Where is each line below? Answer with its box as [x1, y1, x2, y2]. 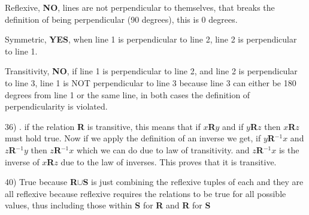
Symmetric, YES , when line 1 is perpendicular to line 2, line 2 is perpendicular [5, 33, 297, 46]
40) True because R [5, 175, 78, 188]
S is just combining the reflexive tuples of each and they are [83, 175, 304, 188]
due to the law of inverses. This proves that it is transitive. [60, 155, 277, 168]
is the [278, 143, 299, 156]
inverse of [5, 155, 40, 168]
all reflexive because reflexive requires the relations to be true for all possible [5, 187, 286, 199]
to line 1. [5, 44, 38, 57]
